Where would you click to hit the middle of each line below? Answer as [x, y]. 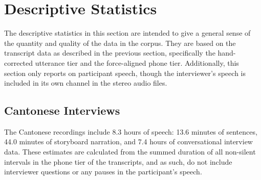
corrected [19, 62]
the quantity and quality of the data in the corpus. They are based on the [120, 43]
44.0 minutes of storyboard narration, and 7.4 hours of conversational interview [128, 142]
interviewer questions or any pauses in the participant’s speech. [103, 172]
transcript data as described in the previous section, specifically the [110, 53]
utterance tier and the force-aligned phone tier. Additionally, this [137, 62]
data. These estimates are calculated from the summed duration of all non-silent [130, 152]
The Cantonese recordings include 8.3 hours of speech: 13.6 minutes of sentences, [131, 131]
